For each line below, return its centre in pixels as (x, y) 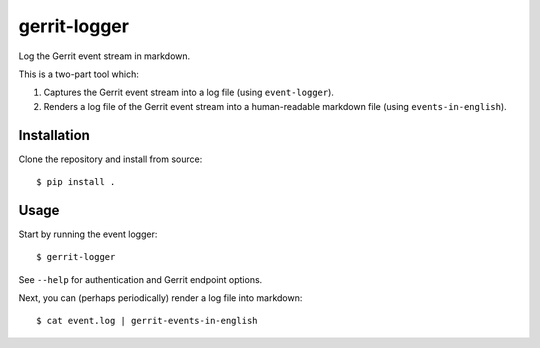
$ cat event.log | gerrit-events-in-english (147, 321)
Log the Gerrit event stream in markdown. (104, 56)
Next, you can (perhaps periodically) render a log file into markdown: (160, 298)
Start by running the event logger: (88, 234)
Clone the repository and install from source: (110, 159)
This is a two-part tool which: (78, 74)
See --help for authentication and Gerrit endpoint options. (140, 279)
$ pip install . (76, 182)
